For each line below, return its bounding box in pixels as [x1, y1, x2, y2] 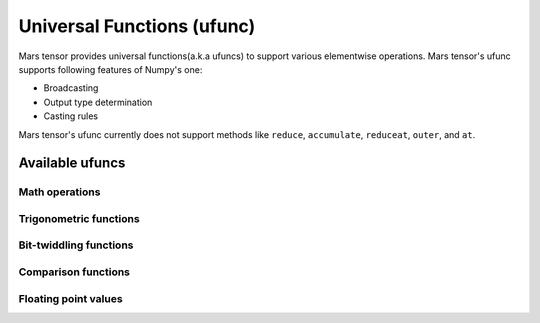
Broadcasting [43, 82, 99, 94]
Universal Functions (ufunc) [18, 15, 256, 37]
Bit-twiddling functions [18, 238, 134, 252]
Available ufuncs [18, 155, 126, 172]
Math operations [18, 185, 101, 199]
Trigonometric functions [18, 211, 140, 225]
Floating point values [18, 291, 124, 305]
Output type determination [43, 96, 153, 108]
